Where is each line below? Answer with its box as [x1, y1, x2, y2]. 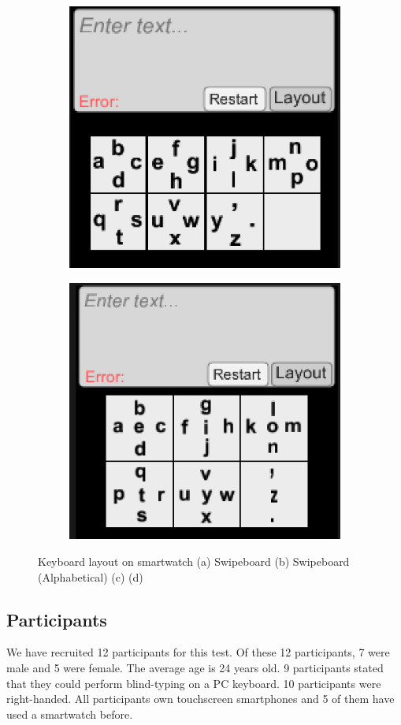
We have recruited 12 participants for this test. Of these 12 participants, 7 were [6, 644, 390, 660]
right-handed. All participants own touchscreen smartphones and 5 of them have [6, 690, 395, 707]
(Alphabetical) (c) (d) [38, 568, 143, 585]
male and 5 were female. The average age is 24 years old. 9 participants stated [6, 660, 384, 676]
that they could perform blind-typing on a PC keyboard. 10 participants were [6, 675, 381, 691]
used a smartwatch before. [6, 705, 133, 722]
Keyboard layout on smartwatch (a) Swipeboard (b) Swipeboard [38, 553, 350, 570]
